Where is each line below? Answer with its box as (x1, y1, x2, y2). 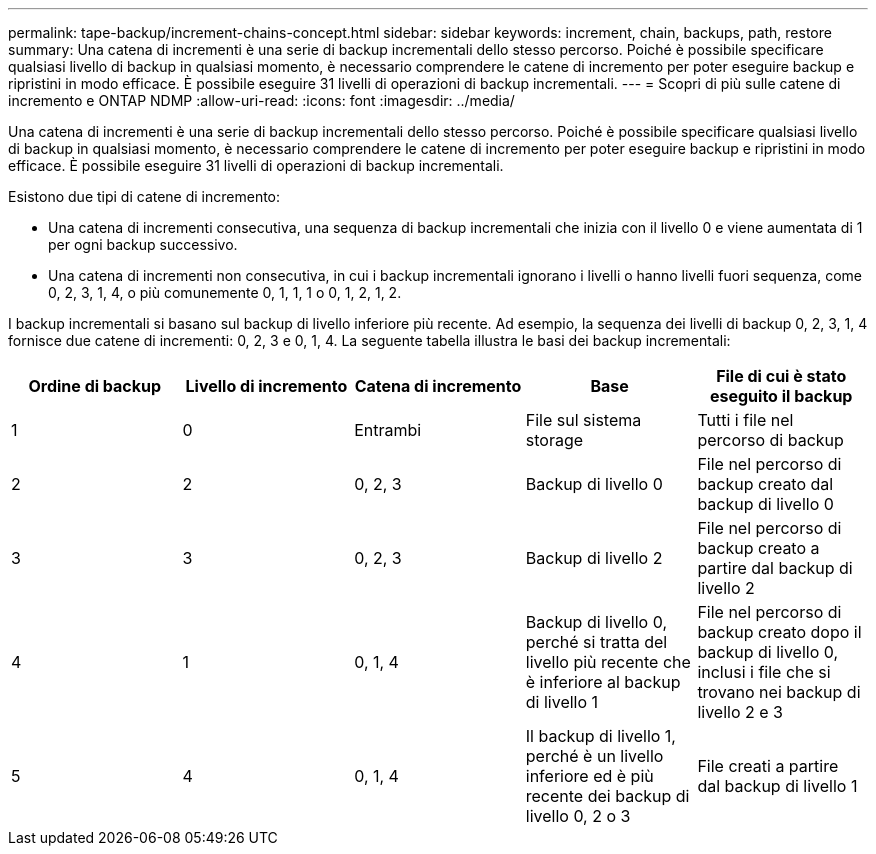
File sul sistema (525, 410, 642, 430)
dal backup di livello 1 (697, 776, 858, 796)
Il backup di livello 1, (525, 726, 676, 746)
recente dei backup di (525, 786, 690, 806)
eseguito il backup (709, 386, 853, 406)
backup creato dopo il (697, 622, 862, 642)
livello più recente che (525, 652, 691, 672)
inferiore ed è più (525, 766, 654, 786)
